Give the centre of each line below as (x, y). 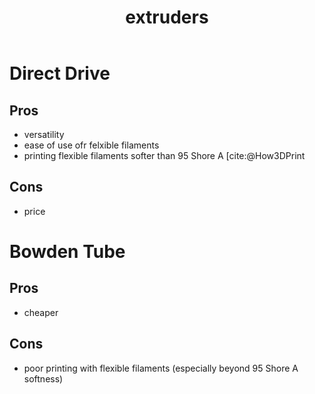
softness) (43, 378)
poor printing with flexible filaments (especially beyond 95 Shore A (161, 368)
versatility (44, 134)
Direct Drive (60, 73)
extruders (167, 17)
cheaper (41, 312)
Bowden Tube (67, 252)
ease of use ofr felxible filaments (91, 145)
